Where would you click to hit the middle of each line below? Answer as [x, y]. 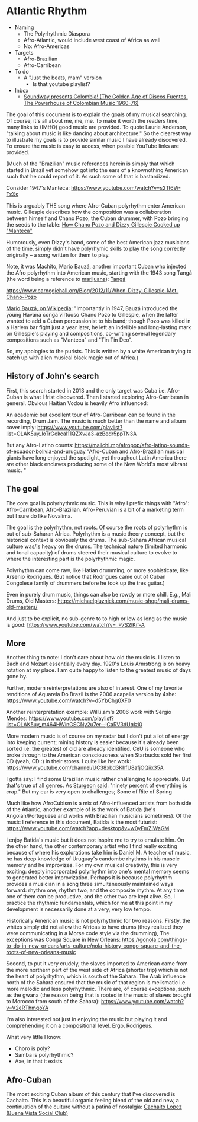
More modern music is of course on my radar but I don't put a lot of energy [98, 736]
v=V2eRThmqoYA [27, 1008]
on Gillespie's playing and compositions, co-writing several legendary [91, 333]
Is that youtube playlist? [61, 84]
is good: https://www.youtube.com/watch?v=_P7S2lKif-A [75, 624]
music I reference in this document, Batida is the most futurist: [82, 822]
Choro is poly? [32, 1048]
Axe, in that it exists [38, 1061]
